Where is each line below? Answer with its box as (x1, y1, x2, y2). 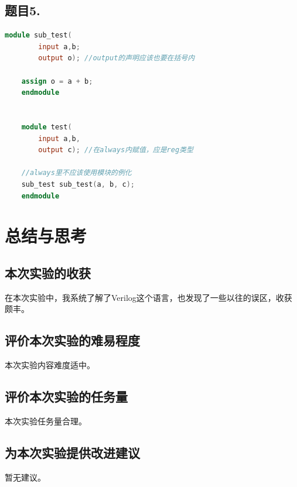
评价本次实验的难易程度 (5, 331, 140, 349)
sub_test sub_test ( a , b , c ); (21, 180, 135, 188)
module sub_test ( (5, 31, 72, 40)
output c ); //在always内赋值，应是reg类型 (38, 146, 193, 155)
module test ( (21, 122, 72, 131)
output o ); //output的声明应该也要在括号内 (38, 54, 195, 63)
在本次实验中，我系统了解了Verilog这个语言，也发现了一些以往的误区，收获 (5, 291, 292, 303)
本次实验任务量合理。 (5, 414, 87, 427)
